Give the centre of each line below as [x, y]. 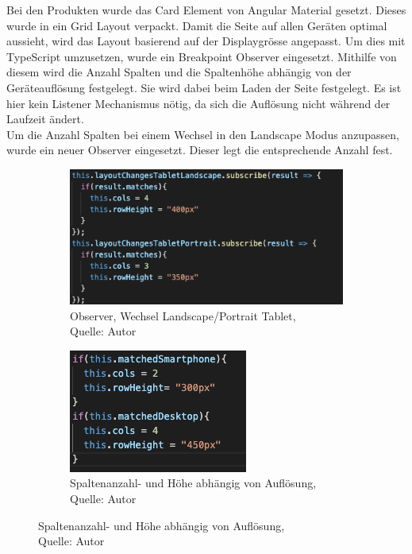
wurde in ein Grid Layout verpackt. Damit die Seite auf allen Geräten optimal [197, 25]
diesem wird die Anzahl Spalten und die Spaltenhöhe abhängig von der [179, 72]
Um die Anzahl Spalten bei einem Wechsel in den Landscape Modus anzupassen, [203, 134]
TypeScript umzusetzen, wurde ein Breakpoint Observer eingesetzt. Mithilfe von [202, 56]
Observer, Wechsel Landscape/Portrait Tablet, [183, 315]
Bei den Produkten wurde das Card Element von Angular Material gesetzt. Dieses [206, 10]
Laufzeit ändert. [45, 119]
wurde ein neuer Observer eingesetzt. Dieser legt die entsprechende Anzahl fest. [200, 150]
